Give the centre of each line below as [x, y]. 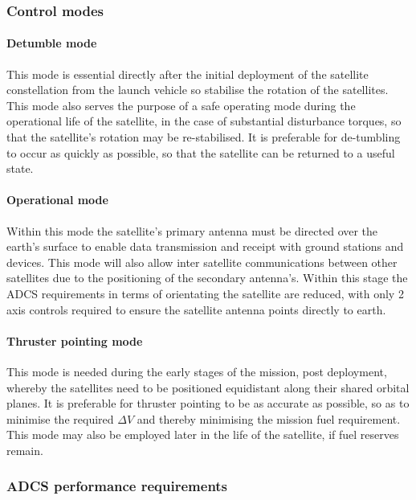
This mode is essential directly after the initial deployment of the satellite [188, 74]
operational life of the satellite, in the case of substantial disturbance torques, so [204, 121]
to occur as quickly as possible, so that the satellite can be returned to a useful [201, 152]
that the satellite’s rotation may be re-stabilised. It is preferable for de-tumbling [204, 137]
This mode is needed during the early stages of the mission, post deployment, [197, 371]
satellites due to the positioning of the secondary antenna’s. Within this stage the [207, 278]
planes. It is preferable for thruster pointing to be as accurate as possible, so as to [208, 403]
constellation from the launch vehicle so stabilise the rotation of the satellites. [198, 90]
